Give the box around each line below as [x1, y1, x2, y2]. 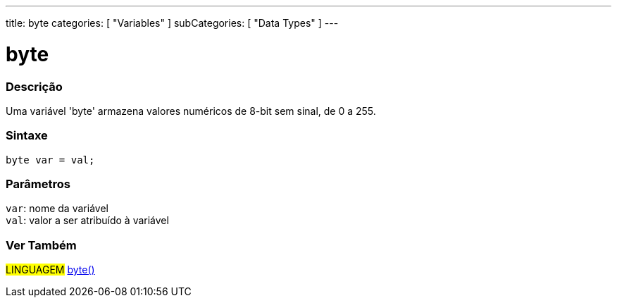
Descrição [6, 79, 63, 94]
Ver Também [6, 237, 77, 252]
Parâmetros [6, 177, 70, 191]
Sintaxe [6, 128, 48, 143]
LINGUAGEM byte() [6, 264, 95, 276]
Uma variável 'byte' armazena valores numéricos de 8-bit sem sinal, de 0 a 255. [6, 104, 376, 117]
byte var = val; [6, 154, 95, 166]
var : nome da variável [6, 202, 108, 215]
